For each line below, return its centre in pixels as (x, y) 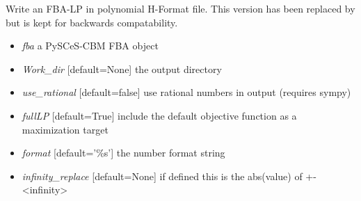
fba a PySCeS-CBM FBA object (90, 46)
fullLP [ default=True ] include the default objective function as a (159, 115)
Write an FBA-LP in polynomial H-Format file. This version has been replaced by (180, 8)
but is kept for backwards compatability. (92, 22)
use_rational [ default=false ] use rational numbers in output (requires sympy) (186, 92)
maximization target (65, 129)
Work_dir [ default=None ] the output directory (122, 69)
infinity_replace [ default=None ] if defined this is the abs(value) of (162, 176)
